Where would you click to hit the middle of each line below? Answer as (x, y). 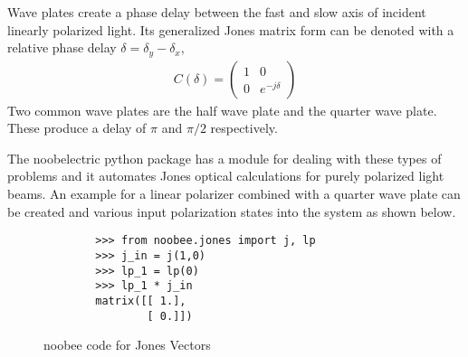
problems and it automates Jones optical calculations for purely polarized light (226, 176)
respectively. (244, 128)
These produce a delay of (77, 128)
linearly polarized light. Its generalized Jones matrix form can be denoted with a (231, 29)
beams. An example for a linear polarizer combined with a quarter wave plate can (234, 194)
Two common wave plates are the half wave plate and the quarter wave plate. (222, 110)
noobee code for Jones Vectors (127, 345)
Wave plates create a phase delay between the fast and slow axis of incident (217, 12)
